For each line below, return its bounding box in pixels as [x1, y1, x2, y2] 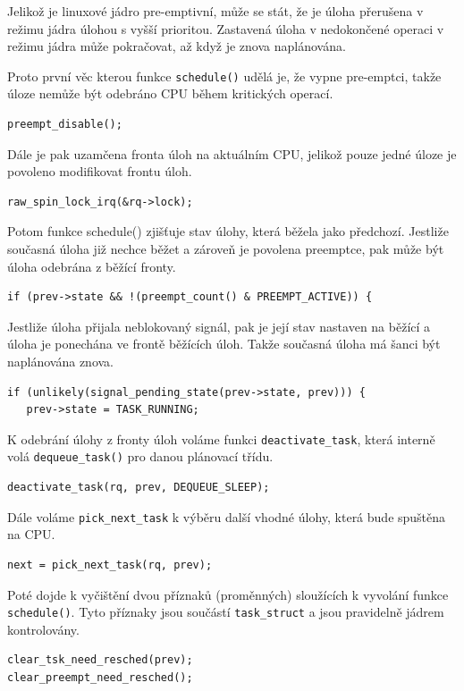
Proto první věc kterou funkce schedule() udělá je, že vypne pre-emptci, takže [7, 66, 442, 85]
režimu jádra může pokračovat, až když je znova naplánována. [7, 37, 346, 55]
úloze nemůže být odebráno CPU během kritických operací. [7, 84, 333, 103]
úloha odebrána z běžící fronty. [7, 257, 176, 275]
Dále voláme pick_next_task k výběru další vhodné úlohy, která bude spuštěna [7, 507, 446, 526]
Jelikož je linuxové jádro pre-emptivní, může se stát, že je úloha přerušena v [7, 2, 424, 20]
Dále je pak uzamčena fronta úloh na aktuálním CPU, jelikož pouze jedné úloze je [7, 144, 457, 163]
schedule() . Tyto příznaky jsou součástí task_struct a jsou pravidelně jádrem [7, 603, 444, 621]
